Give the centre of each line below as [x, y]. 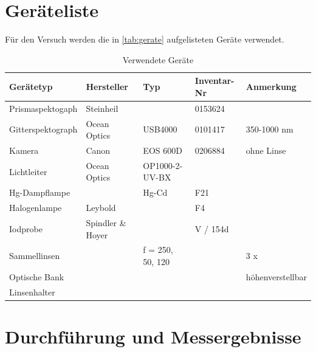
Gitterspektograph [43, 129]
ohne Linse [266, 150]
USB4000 [160, 129]
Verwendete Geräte [158, 59]
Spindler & [106, 223]
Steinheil [102, 108]
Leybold [101, 208]
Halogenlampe [36, 208]
